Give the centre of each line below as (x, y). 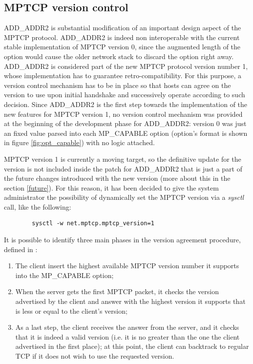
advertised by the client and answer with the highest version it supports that (130, 301)
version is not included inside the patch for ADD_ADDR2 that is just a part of (123, 168)
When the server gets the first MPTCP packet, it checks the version (117, 291)
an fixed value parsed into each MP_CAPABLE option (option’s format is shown (126, 133)
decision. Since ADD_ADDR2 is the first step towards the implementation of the (126, 104)
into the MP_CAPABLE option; (64, 275)
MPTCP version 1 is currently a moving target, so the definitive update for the (123, 159)
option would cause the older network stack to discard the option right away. (119, 56)
